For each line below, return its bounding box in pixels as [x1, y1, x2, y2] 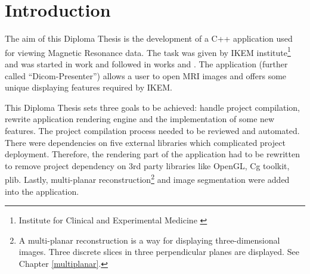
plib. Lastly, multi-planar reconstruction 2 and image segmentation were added [5, 172, 290, 185]
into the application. [5, 185, 79, 197]
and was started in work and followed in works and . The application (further [5, 57, 288, 70]
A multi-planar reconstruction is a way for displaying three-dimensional [18, 233, 280, 246]
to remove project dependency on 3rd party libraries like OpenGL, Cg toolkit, [5, 159, 290, 172]
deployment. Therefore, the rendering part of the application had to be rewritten [5, 148, 300, 160]
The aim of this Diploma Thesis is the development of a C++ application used [5, 32, 293, 45]
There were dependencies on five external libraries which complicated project [5, 136, 286, 148]
